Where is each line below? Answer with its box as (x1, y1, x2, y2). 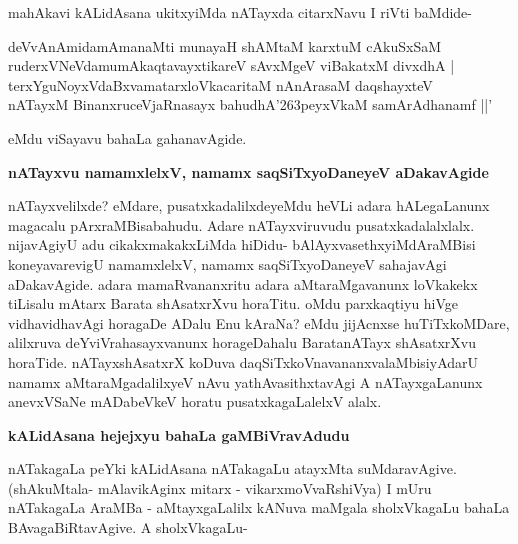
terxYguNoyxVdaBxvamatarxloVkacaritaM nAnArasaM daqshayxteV (8, 74, 433, 95)
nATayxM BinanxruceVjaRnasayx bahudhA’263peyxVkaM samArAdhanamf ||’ (8, 94, 493, 115)
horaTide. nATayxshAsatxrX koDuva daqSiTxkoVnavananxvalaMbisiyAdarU (8, 351, 479, 372)
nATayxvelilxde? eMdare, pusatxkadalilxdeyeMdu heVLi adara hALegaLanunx (8, 195, 490, 216)
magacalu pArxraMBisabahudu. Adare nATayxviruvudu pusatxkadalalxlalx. (8, 214, 475, 235)
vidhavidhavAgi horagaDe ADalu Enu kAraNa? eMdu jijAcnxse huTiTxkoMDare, (8, 312, 510, 333)
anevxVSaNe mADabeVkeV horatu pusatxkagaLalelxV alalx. (8, 391, 382, 412)
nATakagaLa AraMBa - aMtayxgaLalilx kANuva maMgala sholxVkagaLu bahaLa (8, 497, 510, 518)
